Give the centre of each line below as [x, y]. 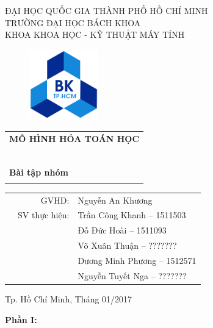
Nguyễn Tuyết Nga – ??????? [132, 275]
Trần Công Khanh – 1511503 [132, 215]
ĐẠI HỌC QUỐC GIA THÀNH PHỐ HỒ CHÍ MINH [106, 10]
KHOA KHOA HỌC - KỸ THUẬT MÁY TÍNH [95, 34]
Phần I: [21, 319]
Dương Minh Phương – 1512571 [137, 260]
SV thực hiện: [44, 215]
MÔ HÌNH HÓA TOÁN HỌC [74, 138]
